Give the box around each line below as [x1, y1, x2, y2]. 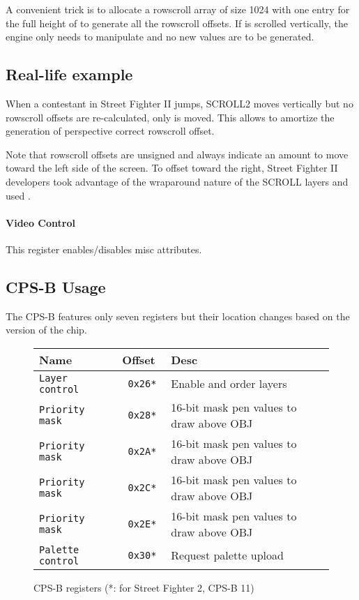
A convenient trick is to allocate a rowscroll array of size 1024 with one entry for [6, 2, 350, 16]
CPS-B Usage [6, 276, 106, 297]
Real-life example [6, 63, 133, 85]
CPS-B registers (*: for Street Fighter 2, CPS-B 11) [33, 580, 254, 594]
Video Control [6, 215, 75, 230]
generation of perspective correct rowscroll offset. [6, 123, 215, 138]
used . [6, 188, 31, 202]
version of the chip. [6, 322, 87, 337]
